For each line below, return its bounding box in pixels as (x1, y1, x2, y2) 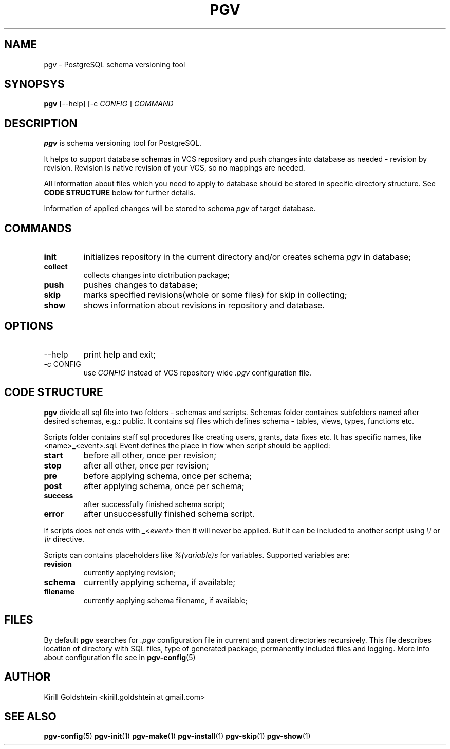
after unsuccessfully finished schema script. (83, 508, 255, 519)
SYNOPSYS (4, 78, 65, 91)
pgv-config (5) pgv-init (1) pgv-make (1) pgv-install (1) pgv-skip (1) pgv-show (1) (44, 732, 311, 741)
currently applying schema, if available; (83, 576, 236, 587)
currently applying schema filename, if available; (83, 595, 248, 605)
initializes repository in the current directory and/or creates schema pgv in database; (83, 252, 411, 263)
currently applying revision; (83, 568, 176, 577)
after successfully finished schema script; (83, 499, 225, 509)
